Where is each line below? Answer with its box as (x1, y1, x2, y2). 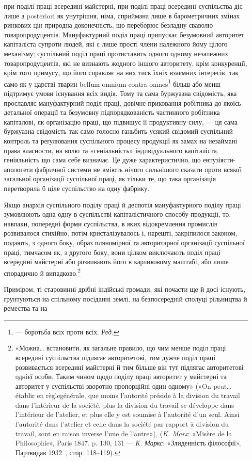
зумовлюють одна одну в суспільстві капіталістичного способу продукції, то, (4, 209, 231, 219)
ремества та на (4, 303, 47, 313)
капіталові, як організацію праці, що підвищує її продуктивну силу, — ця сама (4, 116, 238, 127)
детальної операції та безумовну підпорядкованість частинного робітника (4, 107, 220, 117)
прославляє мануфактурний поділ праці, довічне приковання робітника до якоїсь (4, 97, 241, 108)
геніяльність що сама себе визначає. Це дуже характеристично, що (4, 155, 201, 165)
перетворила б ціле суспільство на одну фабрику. (4, 183, 150, 193)
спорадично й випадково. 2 (4, 266, 81, 278)
